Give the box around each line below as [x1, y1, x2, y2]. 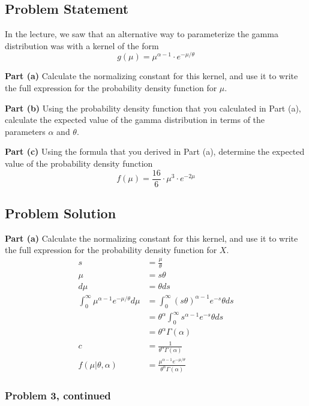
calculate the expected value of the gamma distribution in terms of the [5, 113, 265, 126]
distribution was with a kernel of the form [5, 39, 159, 52]
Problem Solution [5, 204, 116, 222]
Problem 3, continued [5, 387, 111, 402]
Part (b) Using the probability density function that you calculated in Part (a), [5, 101, 301, 114]
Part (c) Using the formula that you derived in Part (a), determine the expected [5, 145, 305, 158]
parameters [5, 125, 46, 137]
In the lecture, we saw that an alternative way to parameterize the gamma [5, 28, 278, 40]
